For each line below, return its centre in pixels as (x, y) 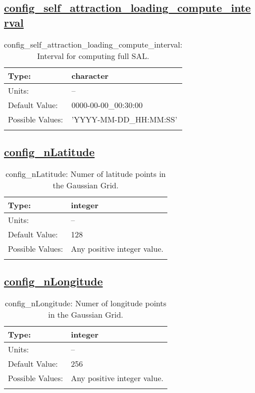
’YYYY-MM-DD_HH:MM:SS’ (124, 119)
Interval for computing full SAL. (93, 56)
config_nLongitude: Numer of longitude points (86, 303)
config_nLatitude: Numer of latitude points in (86, 173)
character (90, 75)
